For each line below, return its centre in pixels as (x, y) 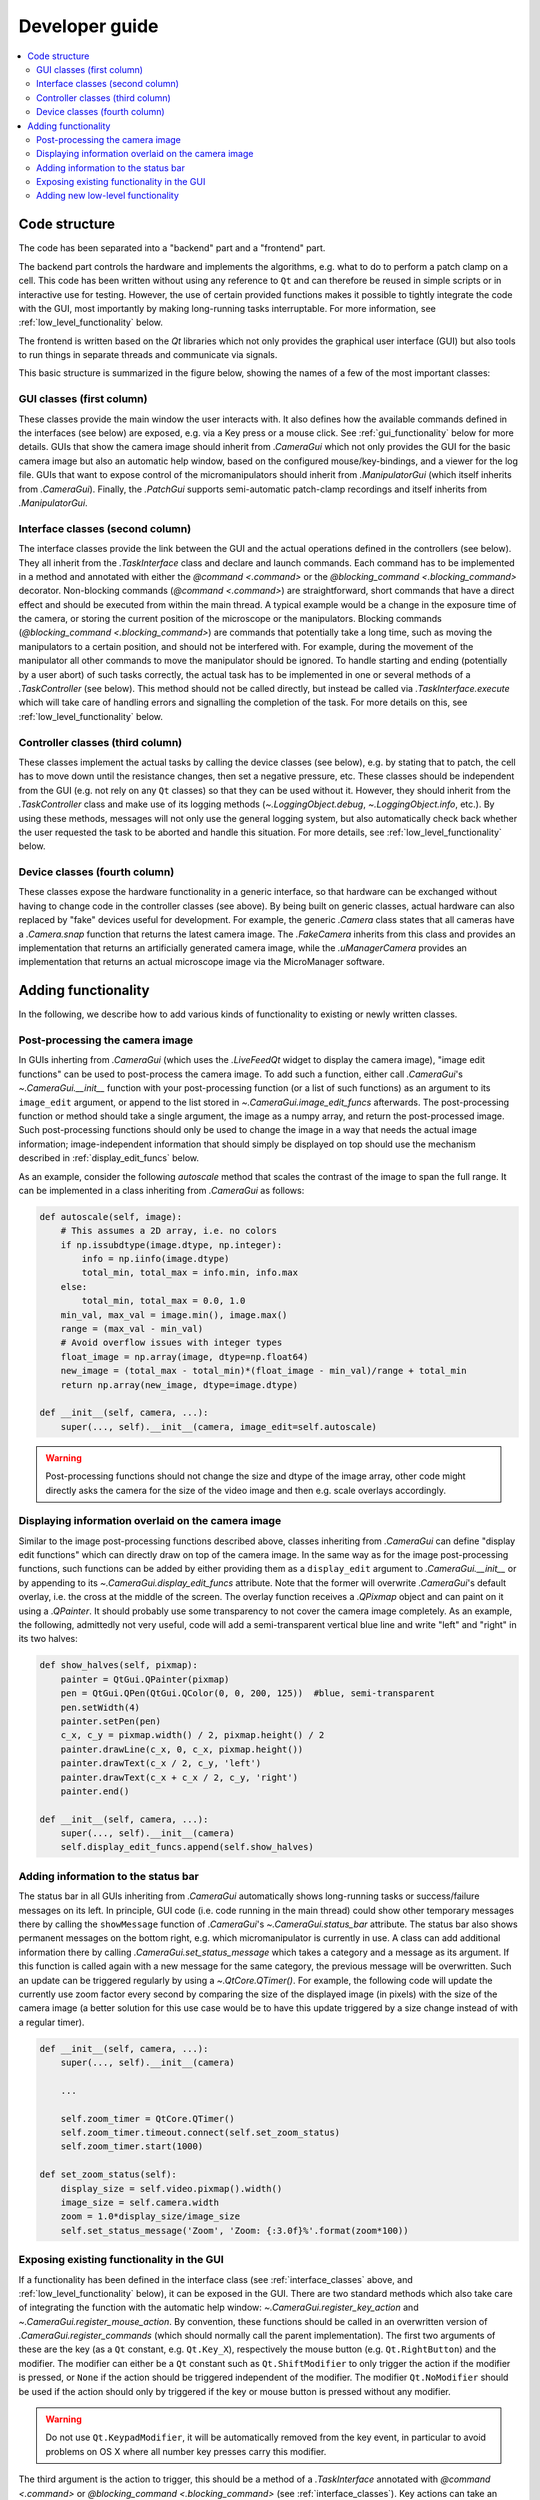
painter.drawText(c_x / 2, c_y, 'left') (161, 1763)
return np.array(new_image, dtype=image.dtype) (179, 1384)
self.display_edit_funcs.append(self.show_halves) (187, 1847)
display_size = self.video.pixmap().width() (171, 2188)
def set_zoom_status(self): (108, 2174)
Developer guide (88, 26)
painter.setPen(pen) (111, 1721)
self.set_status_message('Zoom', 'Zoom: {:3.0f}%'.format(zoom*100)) (234, 2230)
